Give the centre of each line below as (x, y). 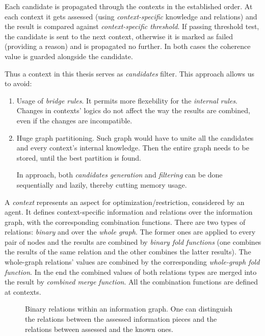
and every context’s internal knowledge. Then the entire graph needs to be (133, 148)
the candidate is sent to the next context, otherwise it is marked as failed (119, 36)
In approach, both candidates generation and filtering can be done (120, 175)
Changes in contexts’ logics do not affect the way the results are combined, (133, 110)
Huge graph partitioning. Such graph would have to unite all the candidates (135, 137)
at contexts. (23, 291)
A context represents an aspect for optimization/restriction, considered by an (125, 202)
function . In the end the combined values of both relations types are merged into (131, 272)
